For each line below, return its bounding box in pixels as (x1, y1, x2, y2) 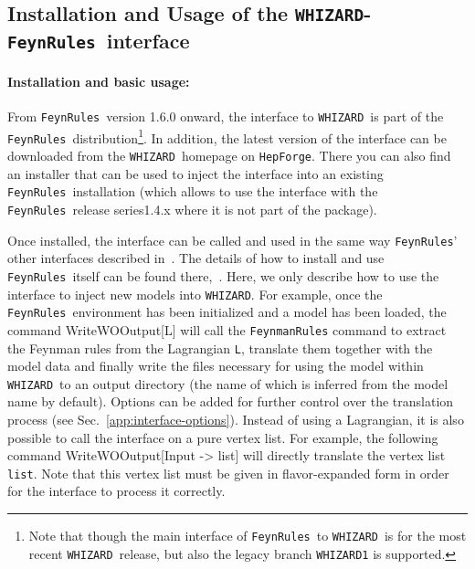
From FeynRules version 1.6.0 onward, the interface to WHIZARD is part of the (7, 107, 444, 126)
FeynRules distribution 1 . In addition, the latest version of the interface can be (7, 125, 447, 147)
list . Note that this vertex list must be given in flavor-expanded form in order (7, 463, 449, 482)
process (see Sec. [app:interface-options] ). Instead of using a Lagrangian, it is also (7, 410, 464, 429)
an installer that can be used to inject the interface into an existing (7, 163, 384, 183)
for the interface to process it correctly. (7, 481, 226, 501)
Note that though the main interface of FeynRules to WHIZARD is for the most (28, 526, 467, 545)
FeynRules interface (7, 26, 190, 55)
